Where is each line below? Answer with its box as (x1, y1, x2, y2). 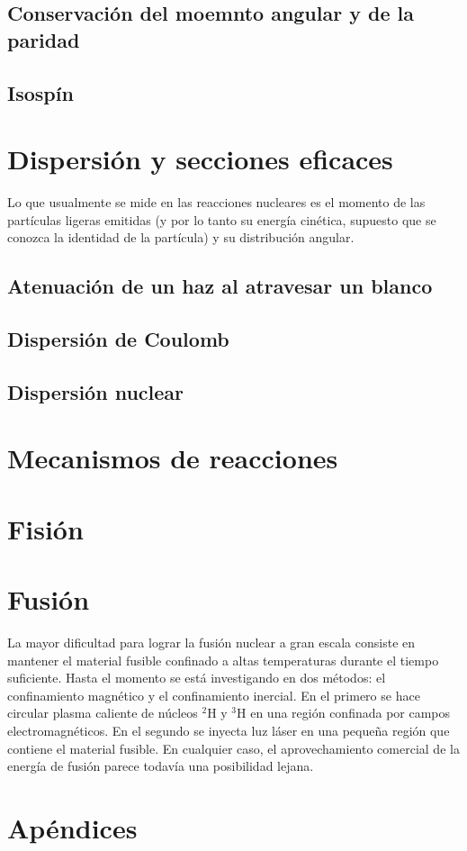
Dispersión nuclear (7, 377, 184, 405)
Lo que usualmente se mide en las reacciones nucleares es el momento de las (7, 193, 426, 212)
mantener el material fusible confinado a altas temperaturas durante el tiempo (7, 650, 439, 669)
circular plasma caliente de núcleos (7, 703, 198, 722)
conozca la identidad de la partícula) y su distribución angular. (7, 228, 355, 247)
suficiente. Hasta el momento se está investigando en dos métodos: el (7, 668, 386, 687)
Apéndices (7, 810, 138, 846)
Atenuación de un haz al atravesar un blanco (7, 272, 433, 300)
